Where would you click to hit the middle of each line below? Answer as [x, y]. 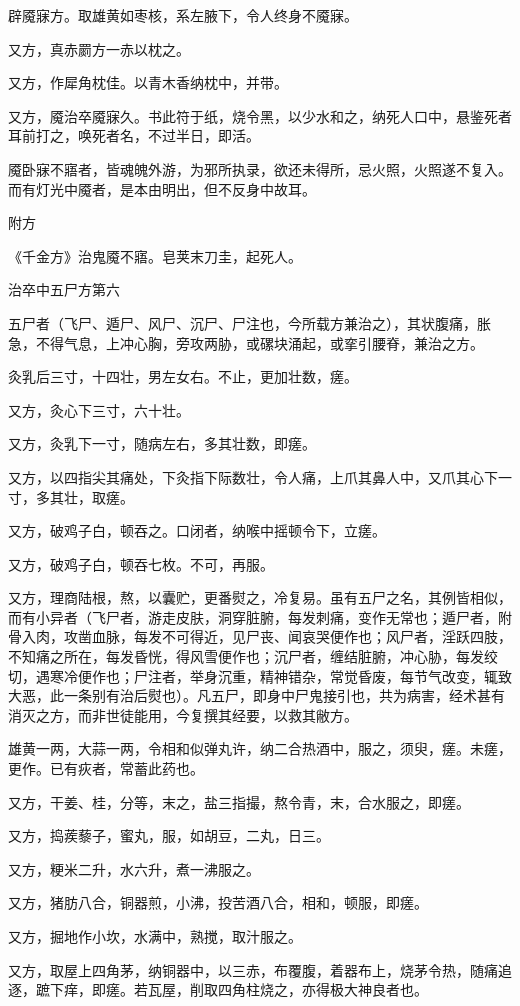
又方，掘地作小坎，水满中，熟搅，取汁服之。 [155, 936]
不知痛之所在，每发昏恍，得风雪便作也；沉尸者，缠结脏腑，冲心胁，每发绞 [253, 656]
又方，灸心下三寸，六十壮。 [99, 409]
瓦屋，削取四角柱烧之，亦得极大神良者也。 [287, 989]
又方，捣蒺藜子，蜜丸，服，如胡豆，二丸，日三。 [169, 835]
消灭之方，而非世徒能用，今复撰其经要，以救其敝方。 [183, 714]
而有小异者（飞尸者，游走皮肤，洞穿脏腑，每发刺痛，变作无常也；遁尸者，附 [260, 616]
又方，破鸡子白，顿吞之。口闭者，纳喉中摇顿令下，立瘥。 [197, 530]
